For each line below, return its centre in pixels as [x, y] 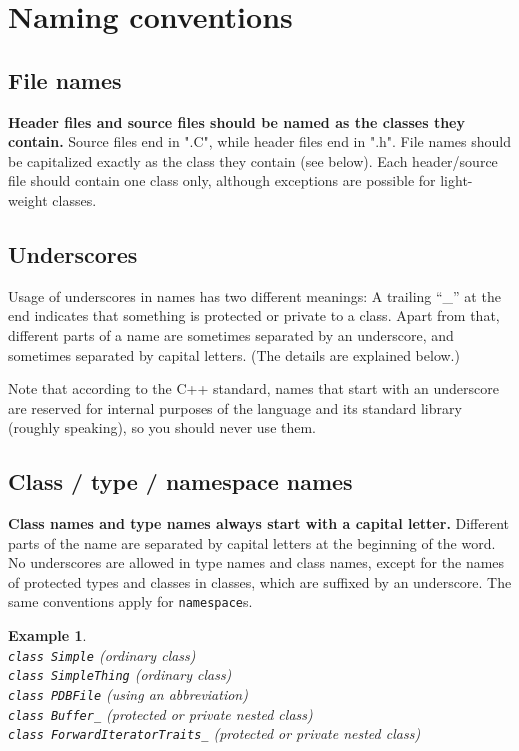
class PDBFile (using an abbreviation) [128, 694]
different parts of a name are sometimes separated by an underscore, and [231, 334]
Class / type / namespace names [180, 481]
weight [28, 199]
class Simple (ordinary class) [102, 654]
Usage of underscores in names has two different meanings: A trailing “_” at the [254, 295]
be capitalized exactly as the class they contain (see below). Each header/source [253, 160]
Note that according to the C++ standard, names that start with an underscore [253, 388]
